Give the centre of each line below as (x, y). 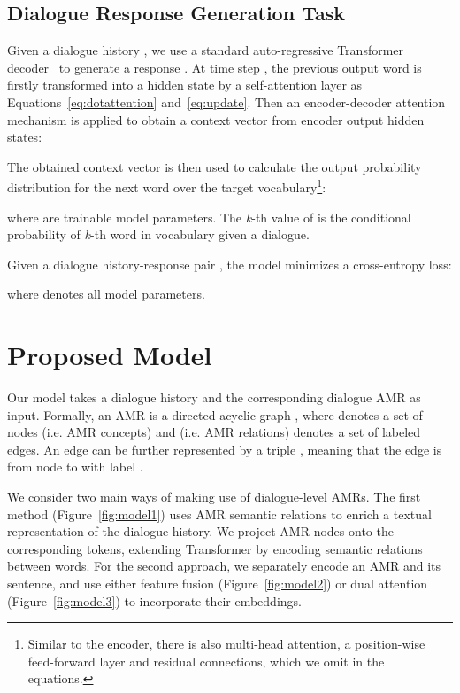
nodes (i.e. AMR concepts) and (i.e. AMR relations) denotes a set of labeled (214, 432)
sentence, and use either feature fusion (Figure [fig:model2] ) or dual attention (218, 584)
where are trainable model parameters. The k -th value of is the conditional (209, 217)
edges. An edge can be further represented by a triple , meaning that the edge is (225, 449)
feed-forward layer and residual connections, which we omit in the (206, 661)
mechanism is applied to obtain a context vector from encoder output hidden (216, 119)
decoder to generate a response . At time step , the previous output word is (215, 67)
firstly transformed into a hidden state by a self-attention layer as (185, 85)
